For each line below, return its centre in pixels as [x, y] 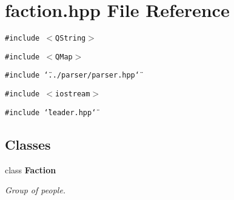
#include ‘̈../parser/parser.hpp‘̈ [72, 75]
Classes [28, 144]
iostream [73, 94]
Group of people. [35, 190]
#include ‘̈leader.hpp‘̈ [51, 112]
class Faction [31, 169]
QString [71, 38]
